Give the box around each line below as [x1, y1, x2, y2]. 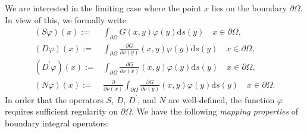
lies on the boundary [211, 2, 287, 14]
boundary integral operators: [5, 117, 109, 129]
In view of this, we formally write [5, 13, 126, 26]
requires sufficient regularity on [5, 105, 118, 117]
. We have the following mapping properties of [131, 105, 299, 117]
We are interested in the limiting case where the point [5, 2, 202, 14]
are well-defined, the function [168, 93, 275, 106]
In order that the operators [5, 93, 104, 106]
